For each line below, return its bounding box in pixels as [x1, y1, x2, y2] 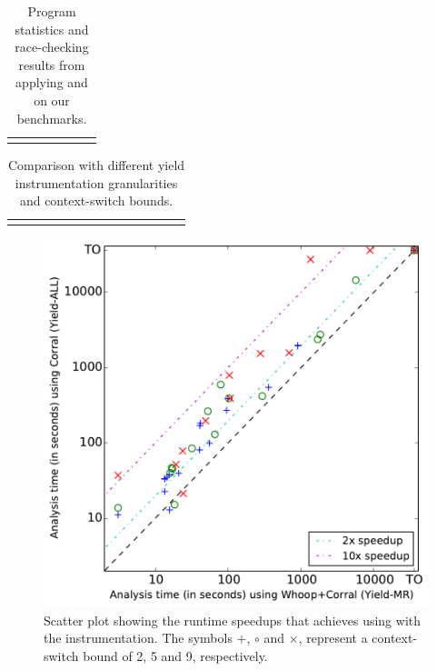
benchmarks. [16, 108, 87, 127]
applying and [15, 73, 88, 92]
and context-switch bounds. [19, 191, 173, 210]
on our [34, 90, 70, 109]
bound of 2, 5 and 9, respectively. [83, 646, 268, 665]
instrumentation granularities [15, 173, 178, 192]
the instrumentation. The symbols [44, 628, 233, 647]
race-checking [15, 37, 89, 56]
